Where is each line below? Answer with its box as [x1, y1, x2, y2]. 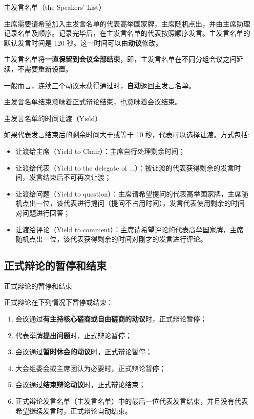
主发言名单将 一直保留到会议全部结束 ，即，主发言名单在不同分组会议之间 [4, 54, 236, 64]
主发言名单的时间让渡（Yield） [4, 113, 102, 123]
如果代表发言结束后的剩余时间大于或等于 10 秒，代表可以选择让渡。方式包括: [4, 129, 250, 140]
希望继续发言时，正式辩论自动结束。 [15, 405, 132, 416]
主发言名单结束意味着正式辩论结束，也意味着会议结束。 [4, 97, 182, 107]
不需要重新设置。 [17, 63, 72, 74]
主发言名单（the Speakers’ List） [4, 2, 106, 12]
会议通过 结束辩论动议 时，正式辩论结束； [15, 379, 146, 390]
